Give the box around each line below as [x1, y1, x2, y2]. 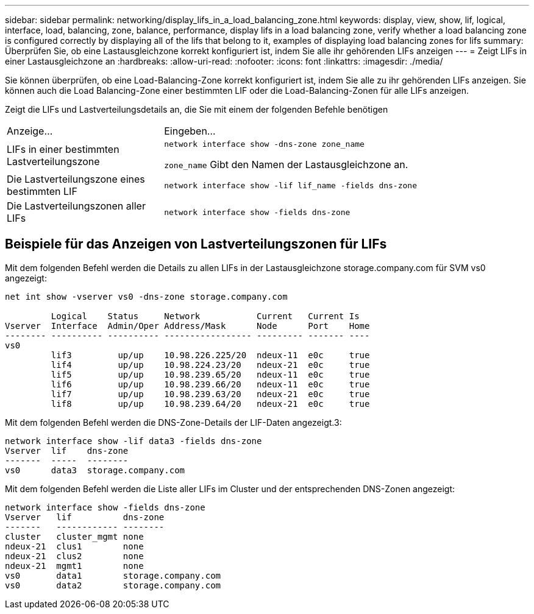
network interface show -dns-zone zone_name [164, 139, 365, 149]
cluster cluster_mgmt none [5, 531, 144, 542]
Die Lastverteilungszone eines [7, 173, 145, 185]
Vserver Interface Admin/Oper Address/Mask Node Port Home [5, 320, 370, 331]
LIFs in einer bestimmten [7, 143, 119, 155]
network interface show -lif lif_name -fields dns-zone [164, 180, 418, 190]
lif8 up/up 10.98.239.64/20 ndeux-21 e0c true [51, 398, 370, 409]
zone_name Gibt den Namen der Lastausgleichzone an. [164, 158, 408, 171]
